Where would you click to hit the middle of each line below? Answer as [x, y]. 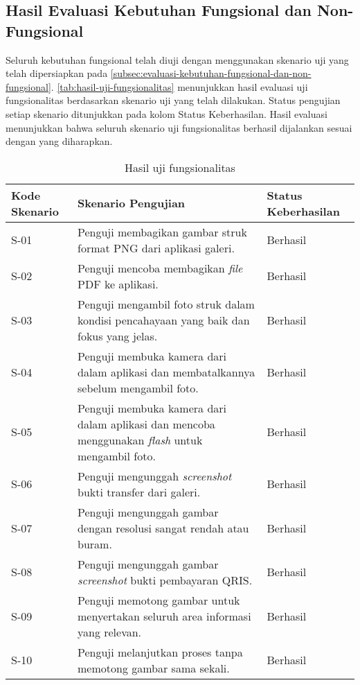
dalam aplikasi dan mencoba [146, 424]
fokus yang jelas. [118, 336]
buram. [95, 544]
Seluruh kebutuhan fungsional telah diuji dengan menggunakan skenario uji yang [177, 59]
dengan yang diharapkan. [59, 141]
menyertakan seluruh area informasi [164, 616]
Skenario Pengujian [132, 203]
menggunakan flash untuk [140, 440]
